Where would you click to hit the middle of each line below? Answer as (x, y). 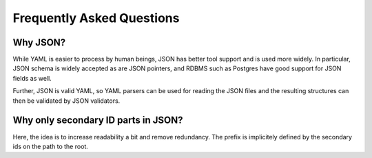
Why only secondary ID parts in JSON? (98, 120)
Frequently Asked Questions (96, 18)
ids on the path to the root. (51, 146)
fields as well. (32, 78)
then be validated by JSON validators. (66, 101)
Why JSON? (39, 42)
